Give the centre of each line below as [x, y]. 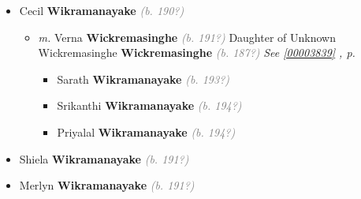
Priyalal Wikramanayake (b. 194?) [146, 131]
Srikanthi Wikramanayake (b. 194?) [149, 105]
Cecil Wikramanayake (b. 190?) [102, 10]
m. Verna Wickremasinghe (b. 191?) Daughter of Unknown [187, 37]
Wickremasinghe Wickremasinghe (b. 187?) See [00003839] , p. [197, 53]
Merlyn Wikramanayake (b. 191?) [107, 185]
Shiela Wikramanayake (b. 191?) [104, 158]
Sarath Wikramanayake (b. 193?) [143, 79]
